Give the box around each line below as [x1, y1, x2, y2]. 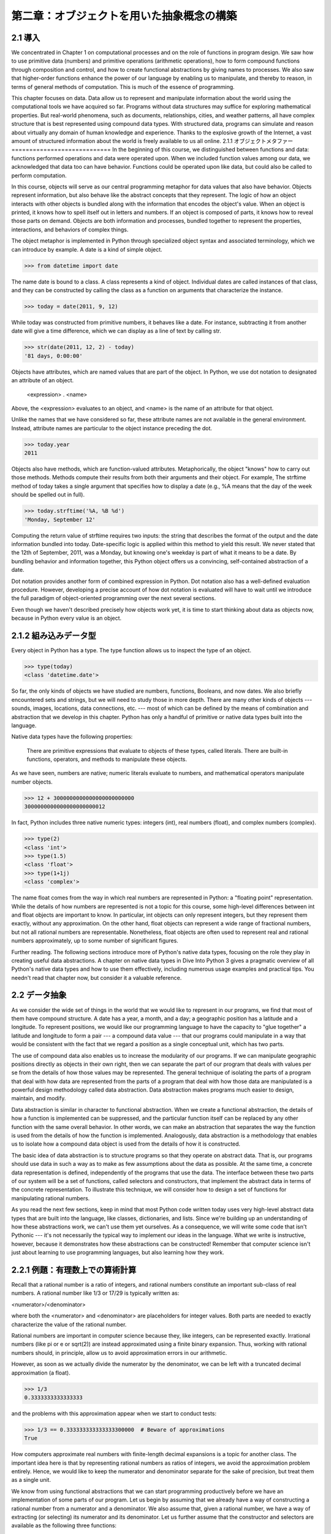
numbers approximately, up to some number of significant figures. [11, 937, 179, 944]
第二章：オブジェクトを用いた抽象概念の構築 [11, 9, 237, 23]
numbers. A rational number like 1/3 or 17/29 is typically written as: [11, 1289, 180, 1297]
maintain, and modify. [11, 1095, 66, 1102]
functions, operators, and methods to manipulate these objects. [26, 755, 187, 763]
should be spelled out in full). [11, 491, 85, 498]
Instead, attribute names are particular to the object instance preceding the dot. [11, 424, 213, 432]
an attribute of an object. [11, 377, 74, 384]
